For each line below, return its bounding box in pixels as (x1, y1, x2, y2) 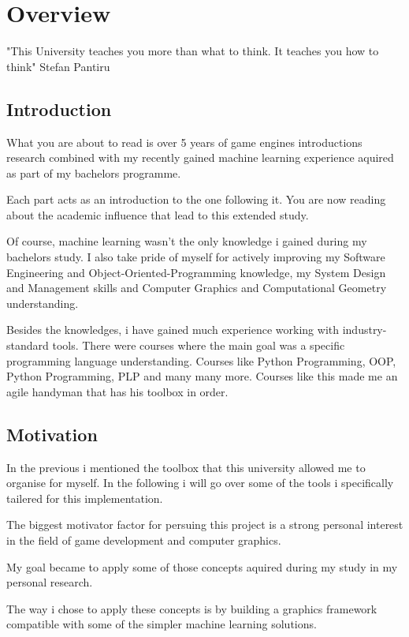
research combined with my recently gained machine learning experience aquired (6, 149, 394, 166)
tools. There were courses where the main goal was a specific (52, 337, 345, 354)
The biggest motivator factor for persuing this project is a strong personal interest (6, 516, 403, 533)
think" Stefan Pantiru (6, 58, 110, 74)
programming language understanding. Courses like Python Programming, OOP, (6, 352, 396, 369)
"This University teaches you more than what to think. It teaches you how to (6, 43, 379, 59)
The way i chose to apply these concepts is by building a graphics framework (6, 600, 377, 616)
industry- (342, 321, 387, 338)
